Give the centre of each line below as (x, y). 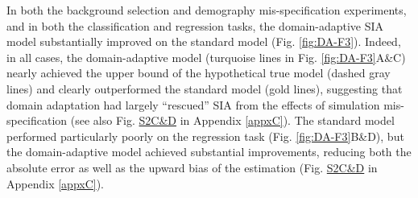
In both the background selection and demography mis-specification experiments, (207, 10)
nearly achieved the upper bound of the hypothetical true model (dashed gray (199, 73)
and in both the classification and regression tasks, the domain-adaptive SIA (195, 25)
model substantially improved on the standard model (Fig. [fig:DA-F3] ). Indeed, (204, 41)
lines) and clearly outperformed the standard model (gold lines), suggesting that (205, 88)
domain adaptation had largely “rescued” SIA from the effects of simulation (193, 104)
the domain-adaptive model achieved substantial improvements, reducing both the (209, 152)
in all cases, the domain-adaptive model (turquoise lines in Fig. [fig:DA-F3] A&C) (206, 57)
